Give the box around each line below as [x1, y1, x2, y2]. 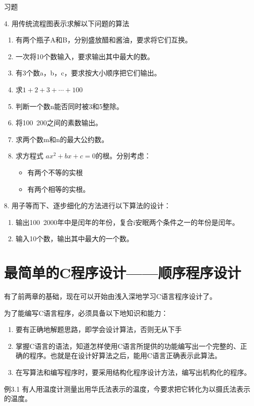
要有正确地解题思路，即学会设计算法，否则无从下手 [15, 324, 182, 334]
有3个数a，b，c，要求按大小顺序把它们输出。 [15, 68, 161, 78]
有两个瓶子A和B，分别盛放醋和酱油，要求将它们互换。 [15, 35, 192, 45]
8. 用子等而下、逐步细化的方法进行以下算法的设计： [4, 200, 171, 211]
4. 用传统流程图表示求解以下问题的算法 [4, 18, 129, 28]
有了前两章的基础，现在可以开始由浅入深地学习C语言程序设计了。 [4, 291, 217, 301]
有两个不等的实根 [27, 167, 83, 177]
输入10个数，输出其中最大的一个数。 [15, 233, 133, 244]
